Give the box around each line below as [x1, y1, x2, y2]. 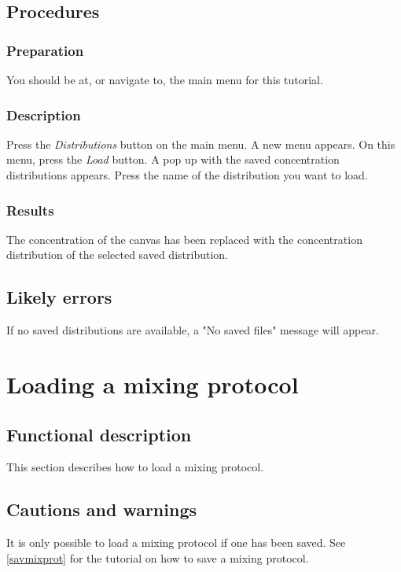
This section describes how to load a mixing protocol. [6, 459, 264, 475]
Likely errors [6, 285, 112, 309]
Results [6, 200, 54, 220]
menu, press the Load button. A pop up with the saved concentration [6, 151, 340, 168]
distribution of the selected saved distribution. [6, 246, 228, 263]
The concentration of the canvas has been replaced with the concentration [6, 231, 362, 247]
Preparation [6, 40, 84, 60]
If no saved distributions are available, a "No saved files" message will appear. [6, 322, 379, 338]
